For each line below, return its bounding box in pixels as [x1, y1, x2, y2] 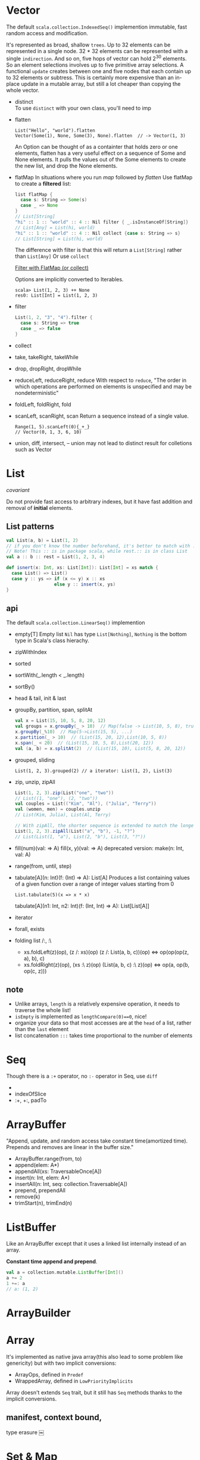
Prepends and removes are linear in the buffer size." [6, 1144, 134, 1151]
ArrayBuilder [6, 1306, 71, 1319]
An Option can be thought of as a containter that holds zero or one [14, 143, 179, 150]
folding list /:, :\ [14, 936, 52, 944]
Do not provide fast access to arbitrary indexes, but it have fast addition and [6, 498, 193, 505]
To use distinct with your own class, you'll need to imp [14, 104, 152, 111]
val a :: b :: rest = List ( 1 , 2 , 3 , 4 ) [6, 554, 105, 560]
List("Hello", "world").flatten [14, 127, 95, 133]
